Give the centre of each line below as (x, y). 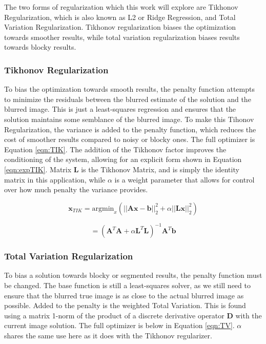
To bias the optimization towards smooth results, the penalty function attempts (129, 89)
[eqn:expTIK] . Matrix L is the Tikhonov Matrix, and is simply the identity (122, 169)
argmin (103, 208)
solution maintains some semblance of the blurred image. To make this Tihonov (129, 119)
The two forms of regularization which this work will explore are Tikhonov (121, 7)
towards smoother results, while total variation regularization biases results (122, 37)
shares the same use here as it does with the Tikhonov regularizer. (108, 335)
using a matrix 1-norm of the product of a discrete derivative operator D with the (133, 315)
